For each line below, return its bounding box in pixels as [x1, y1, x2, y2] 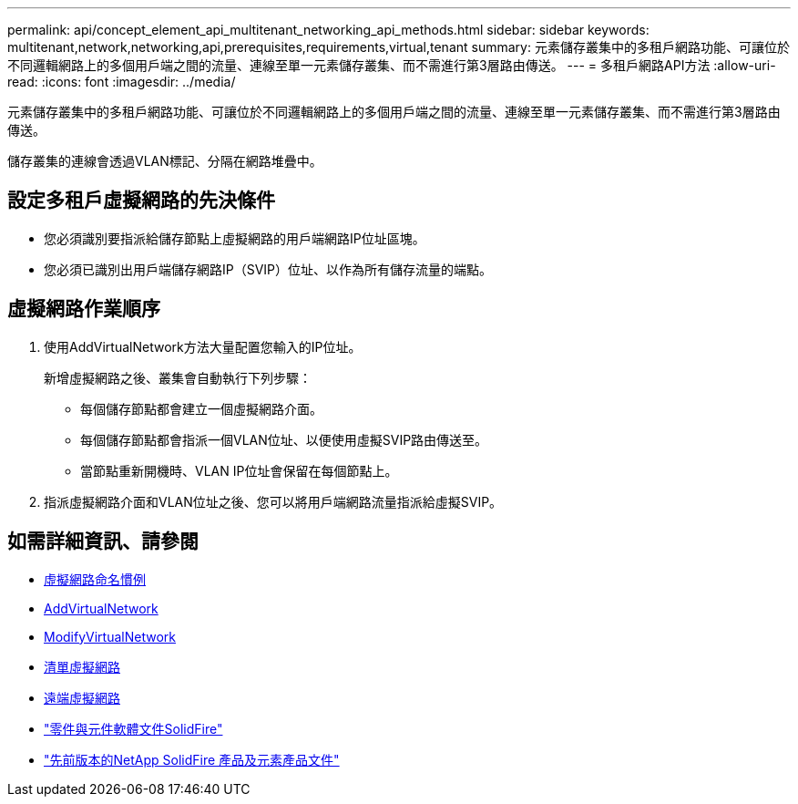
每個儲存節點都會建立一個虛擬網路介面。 [80, 400, 322, 417]
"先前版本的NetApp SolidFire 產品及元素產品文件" [44, 751, 340, 768]
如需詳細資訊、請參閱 [7, 530, 199, 553]
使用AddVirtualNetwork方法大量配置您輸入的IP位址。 [44, 338, 362, 355]
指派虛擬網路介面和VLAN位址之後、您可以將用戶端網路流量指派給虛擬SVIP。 [44, 493, 503, 510]
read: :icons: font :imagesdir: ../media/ [7, 74, 236, 89]
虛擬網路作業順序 [7, 297, 160, 321]
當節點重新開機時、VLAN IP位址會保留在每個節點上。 [80, 462, 398, 479]
